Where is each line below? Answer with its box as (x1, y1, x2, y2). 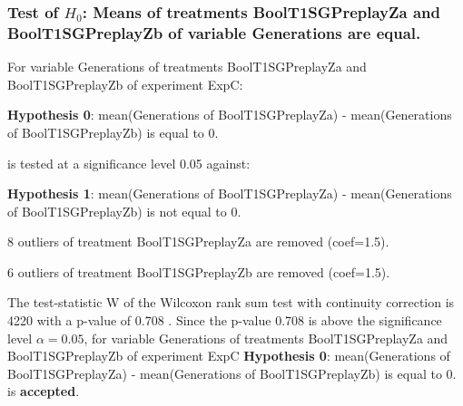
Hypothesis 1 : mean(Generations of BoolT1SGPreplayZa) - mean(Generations (7, 184, 452, 203)
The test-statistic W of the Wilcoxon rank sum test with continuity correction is (7, 293, 455, 312)
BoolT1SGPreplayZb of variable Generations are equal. (7, 21, 421, 43)
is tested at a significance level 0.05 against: (7, 153, 251, 172)
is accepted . (7, 382, 80, 401)
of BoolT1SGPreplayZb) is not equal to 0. (7, 201, 241, 220)
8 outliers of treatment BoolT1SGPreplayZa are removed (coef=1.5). (7, 232, 389, 251)
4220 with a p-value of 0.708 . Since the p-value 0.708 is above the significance (7, 311, 442, 330)
